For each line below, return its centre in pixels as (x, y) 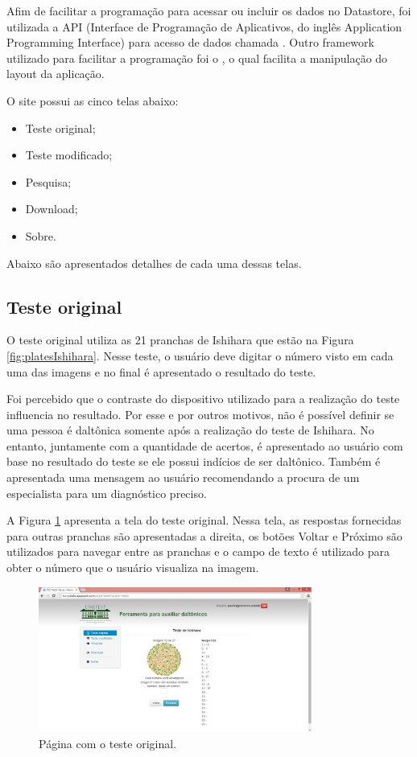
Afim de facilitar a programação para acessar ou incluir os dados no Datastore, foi (209, 10)
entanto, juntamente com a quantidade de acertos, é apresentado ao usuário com (205, 445)
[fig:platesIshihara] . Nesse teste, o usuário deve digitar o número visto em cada (200, 355)
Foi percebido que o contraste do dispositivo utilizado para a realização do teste (203, 399)
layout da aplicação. (56, 74)
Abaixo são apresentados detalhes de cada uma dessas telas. (154, 263)
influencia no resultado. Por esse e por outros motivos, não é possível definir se (200, 414)
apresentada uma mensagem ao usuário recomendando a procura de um (183, 477)
